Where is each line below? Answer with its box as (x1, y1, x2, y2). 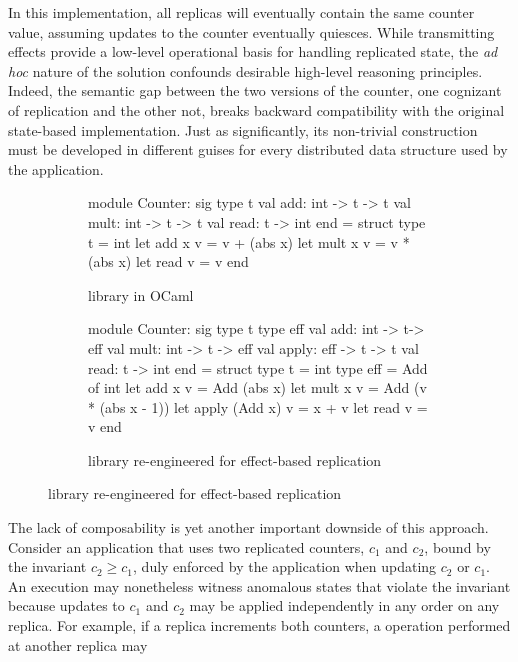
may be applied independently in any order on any (189, 595, 500, 616)
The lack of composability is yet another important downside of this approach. (8, 517, 489, 538)
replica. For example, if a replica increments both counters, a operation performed (8, 615, 511, 636)
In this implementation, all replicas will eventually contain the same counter (8, 2, 475, 22)
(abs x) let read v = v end (88, 251, 249, 272)
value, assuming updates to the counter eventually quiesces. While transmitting (8, 21, 495, 42)
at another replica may (8, 634, 148, 655)
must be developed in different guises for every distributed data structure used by (8, 139, 508, 160)
